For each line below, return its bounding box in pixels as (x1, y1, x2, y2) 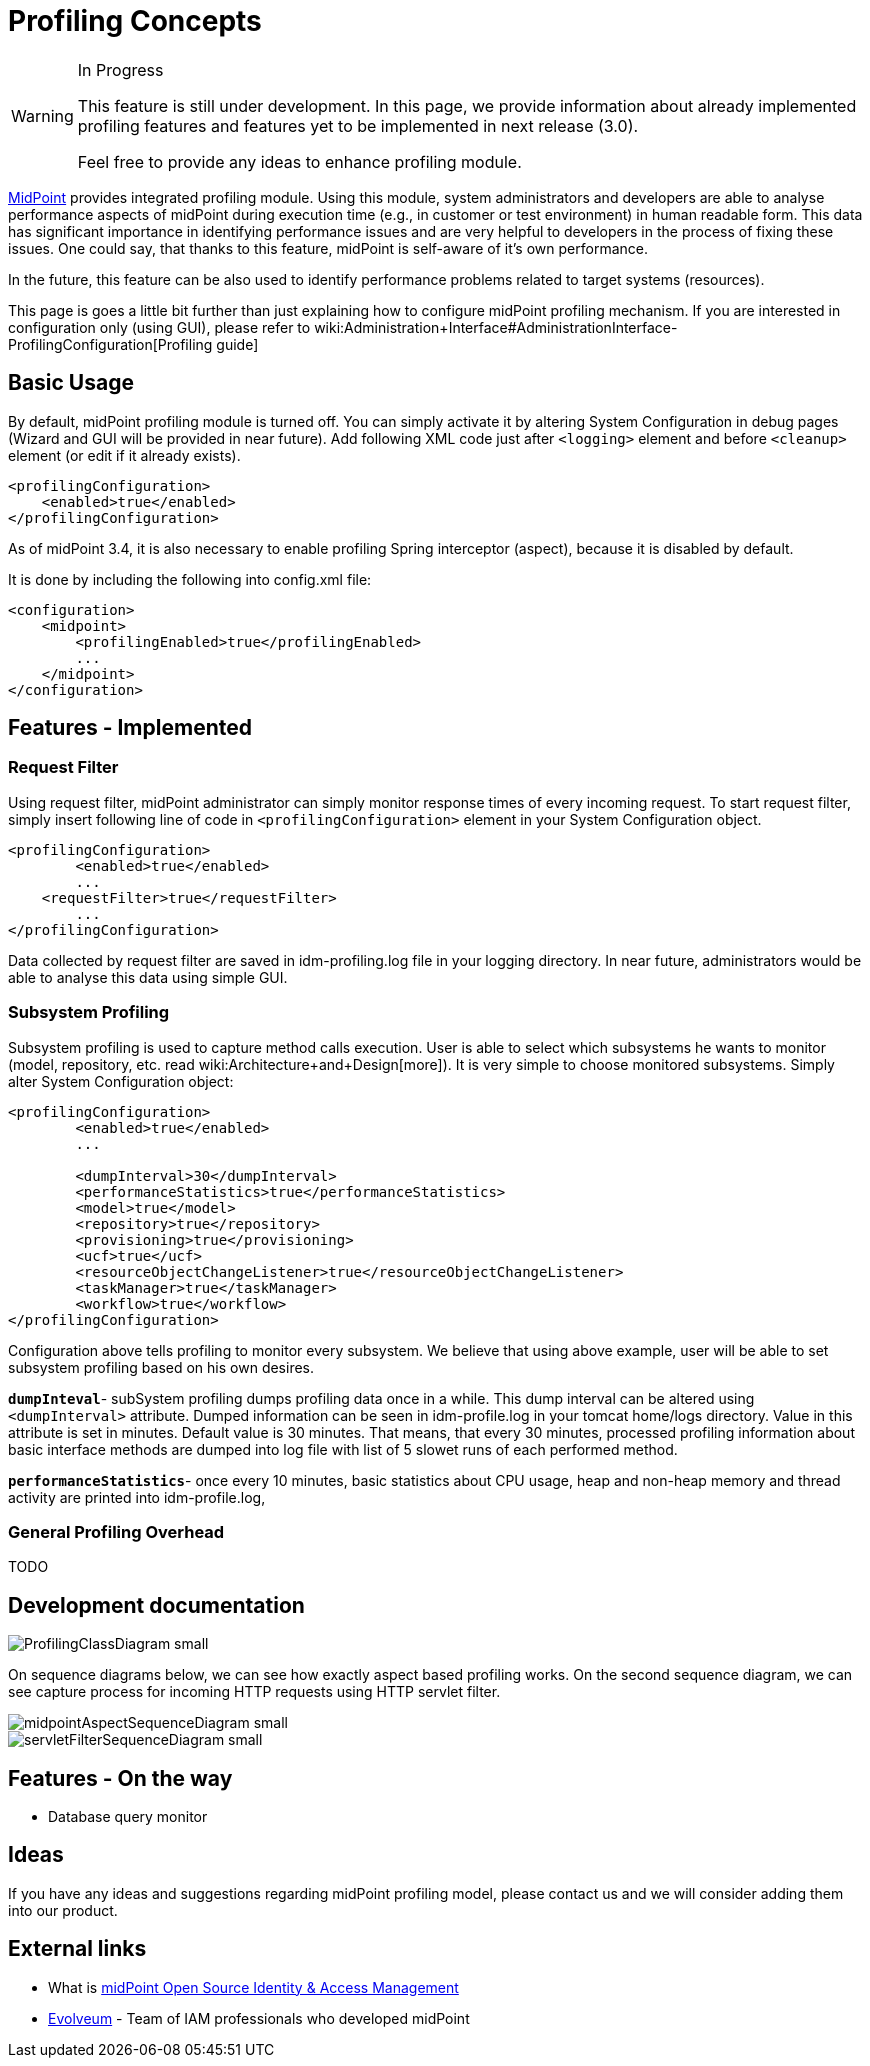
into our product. (8, 1901, 118, 1919)
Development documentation (8, 1592, 305, 1618)
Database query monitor (48, 1808, 208, 1825)
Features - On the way (8, 1765, 233, 1791)
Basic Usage (8, 370, 134, 396)
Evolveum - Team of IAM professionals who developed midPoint (48, 2009, 470, 2027)
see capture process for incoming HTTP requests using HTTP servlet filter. (8, 1683, 501, 1701)
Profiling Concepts (8, 4, 262, 38)
